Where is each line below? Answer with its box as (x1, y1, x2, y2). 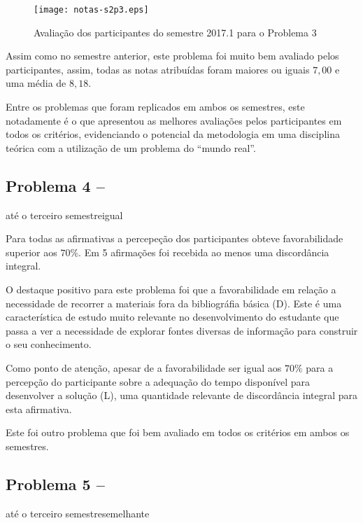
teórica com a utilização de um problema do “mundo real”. (6, 140, 256, 155)
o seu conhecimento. (6, 337, 92, 351)
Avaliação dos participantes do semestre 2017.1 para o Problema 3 (34, 25, 317, 39)
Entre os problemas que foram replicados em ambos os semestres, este (6, 99, 305, 114)
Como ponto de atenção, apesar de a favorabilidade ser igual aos (6, 360, 282, 375)
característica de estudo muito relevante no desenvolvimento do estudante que (6, 309, 339, 324)
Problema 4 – (6, 174, 105, 196)
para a (306, 360, 334, 375)
